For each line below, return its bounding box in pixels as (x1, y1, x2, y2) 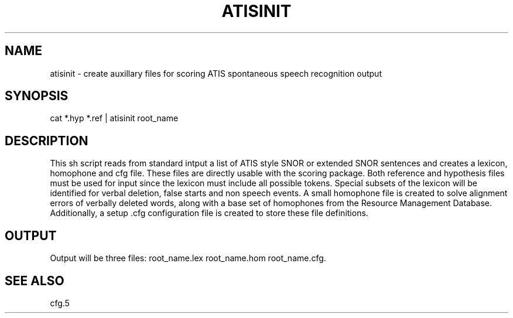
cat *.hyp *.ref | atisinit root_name (50, 113, 179, 124)
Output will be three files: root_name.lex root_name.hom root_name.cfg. (50, 253, 326, 264)
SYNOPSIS (5, 88, 69, 104)
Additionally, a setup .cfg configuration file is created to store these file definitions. (50, 208, 368, 218)
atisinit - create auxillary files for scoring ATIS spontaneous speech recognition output (50, 68, 382, 78)
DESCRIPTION (5, 133, 88, 148)
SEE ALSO (5, 273, 64, 288)
